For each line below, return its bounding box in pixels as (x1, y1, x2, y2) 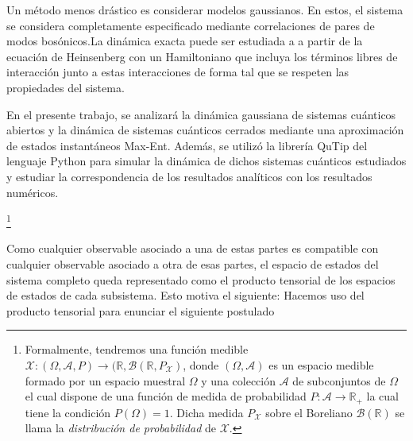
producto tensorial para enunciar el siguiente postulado (6, 302, 275, 319)
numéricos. (6, 184, 59, 200)
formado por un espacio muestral (25, 372, 186, 389)
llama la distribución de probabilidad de (25, 420, 216, 436)
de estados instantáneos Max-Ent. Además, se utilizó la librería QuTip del (6, 137, 368, 153)
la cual (366, 388, 399, 404)
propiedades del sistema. (6, 79, 125, 95)
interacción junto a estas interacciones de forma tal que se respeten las (6, 64, 349, 80)
